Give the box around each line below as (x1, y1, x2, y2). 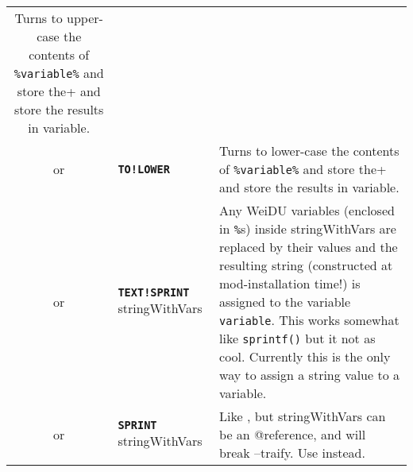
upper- (67, 9, 103, 27)
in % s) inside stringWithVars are (219, 219, 396, 238)
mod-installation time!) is (219, 274, 361, 292)
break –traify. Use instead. (219, 443, 365, 462)
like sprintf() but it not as (219, 329, 376, 347)
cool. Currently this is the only (219, 347, 391, 366)
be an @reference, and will (219, 425, 366, 443)
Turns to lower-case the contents (219, 141, 399, 160)
